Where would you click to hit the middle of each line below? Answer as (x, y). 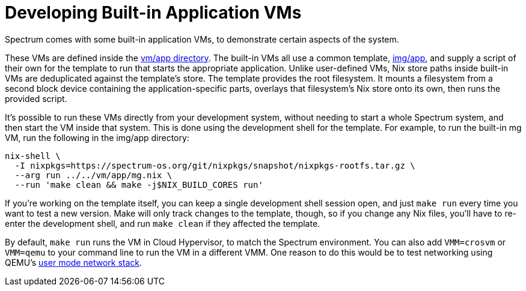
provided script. (36, 98)
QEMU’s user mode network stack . (74, 262)
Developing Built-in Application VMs (153, 13)
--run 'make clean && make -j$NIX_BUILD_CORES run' (139, 184)
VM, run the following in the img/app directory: (97, 137)
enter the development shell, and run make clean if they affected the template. (163, 223)
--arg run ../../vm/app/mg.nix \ (93, 175)
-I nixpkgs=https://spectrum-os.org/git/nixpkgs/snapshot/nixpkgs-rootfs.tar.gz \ (215, 165)
